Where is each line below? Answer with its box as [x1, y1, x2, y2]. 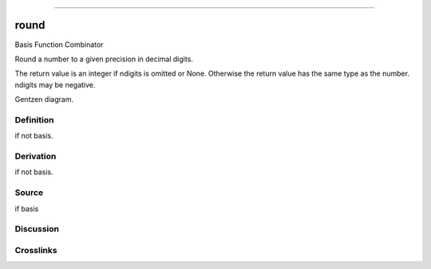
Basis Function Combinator [14, 40, 104, 49]
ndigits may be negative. [14, 80, 96, 89]
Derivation [14, 150, 57, 162]
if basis [14, 204, 39, 213]
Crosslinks [14, 244, 57, 255]
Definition [14, 114, 54, 125]
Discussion [14, 224, 60, 235]
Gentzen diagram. [14, 95, 74, 104]
